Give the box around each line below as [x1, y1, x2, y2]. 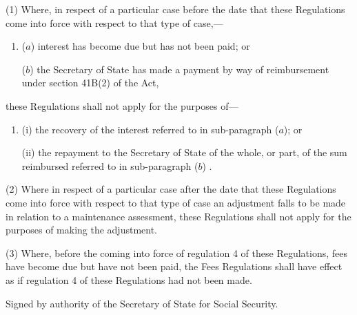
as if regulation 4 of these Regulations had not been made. [6, 272, 252, 287]
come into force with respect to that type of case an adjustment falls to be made [6, 195, 346, 209]
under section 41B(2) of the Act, [21, 75, 159, 90]
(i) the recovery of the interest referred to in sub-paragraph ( [21, 122, 279, 136]
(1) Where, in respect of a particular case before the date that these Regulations [6, 2, 345, 16]
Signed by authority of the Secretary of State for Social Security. [6, 296, 278, 310]
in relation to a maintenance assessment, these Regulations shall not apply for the [6, 209, 351, 223]
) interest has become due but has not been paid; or [30, 39, 250, 53]
